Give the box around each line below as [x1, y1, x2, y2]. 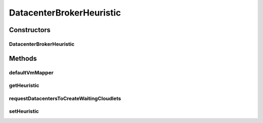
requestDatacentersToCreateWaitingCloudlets [9, 95, 121, 102]
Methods [9, 54, 37, 63]
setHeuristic [9, 108, 39, 115]
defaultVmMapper [9, 69, 54, 76]
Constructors [9, 26, 51, 34]
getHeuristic [9, 82, 39, 89]
